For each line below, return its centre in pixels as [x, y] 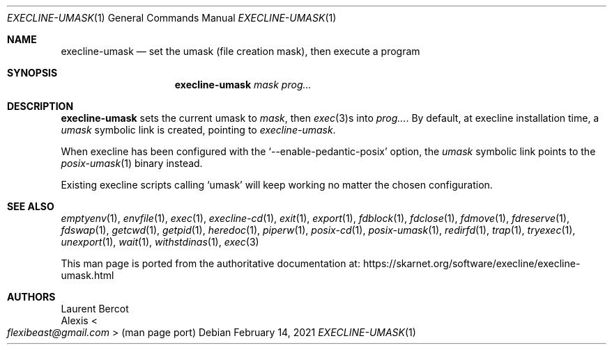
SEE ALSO [31, 206]
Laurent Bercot [95, 309]
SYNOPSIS [32, 73]
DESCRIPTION [40, 106]
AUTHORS [31, 297]
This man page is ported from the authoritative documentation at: [211, 263]
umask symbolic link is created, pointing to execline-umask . [198, 130]
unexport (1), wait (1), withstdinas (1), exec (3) [160, 242]
